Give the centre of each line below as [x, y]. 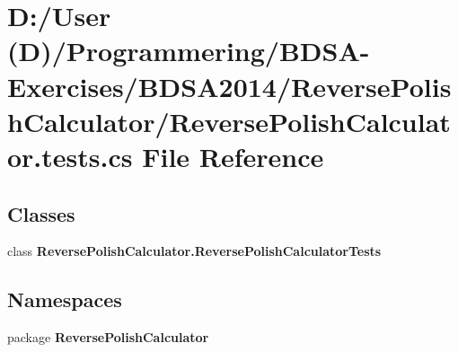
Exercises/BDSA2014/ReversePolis [229, 86]
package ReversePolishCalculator [108, 337]
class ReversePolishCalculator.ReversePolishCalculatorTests [194, 251]
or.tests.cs [70, 156]
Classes [41, 213]
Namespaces [65, 299]
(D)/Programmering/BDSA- [189, 51]
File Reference [233, 156]
